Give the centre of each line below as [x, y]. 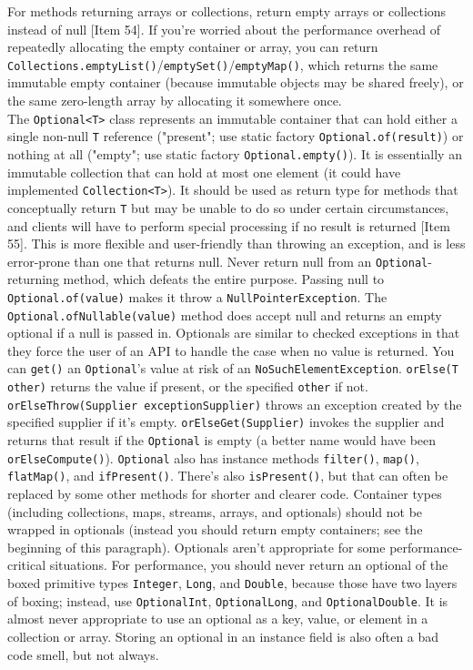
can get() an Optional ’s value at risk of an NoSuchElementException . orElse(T [233, 368]
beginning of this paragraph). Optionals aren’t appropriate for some [196, 547]
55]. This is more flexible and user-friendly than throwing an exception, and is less [236, 244]
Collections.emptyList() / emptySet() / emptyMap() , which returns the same [223, 64]
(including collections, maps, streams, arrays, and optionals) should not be [215, 511]
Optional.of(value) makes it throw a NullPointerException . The [197, 296]
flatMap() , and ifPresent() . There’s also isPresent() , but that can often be [228, 476]
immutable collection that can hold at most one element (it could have [204, 172]
